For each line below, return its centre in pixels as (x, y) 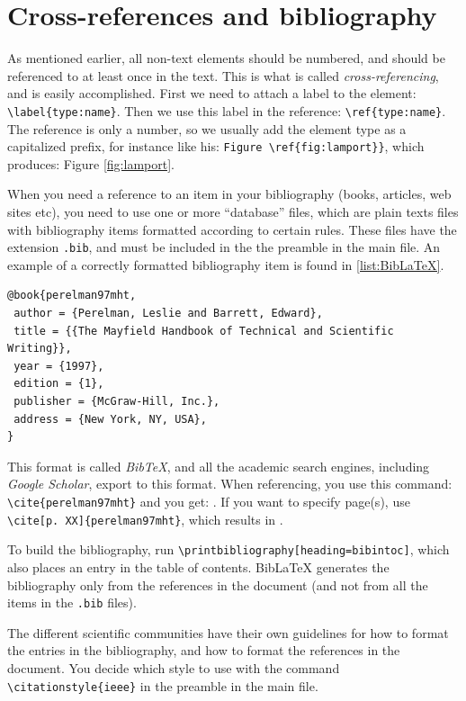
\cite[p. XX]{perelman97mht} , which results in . (145, 519)
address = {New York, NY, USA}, (110, 419)
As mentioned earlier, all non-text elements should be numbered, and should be (226, 58)
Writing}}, (40, 349)
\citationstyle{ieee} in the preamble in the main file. (163, 685)
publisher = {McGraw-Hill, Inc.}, (117, 401)
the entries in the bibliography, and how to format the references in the (204, 650)
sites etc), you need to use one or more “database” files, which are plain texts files (233, 211)
